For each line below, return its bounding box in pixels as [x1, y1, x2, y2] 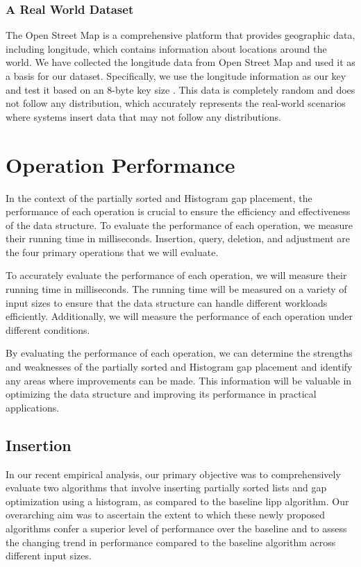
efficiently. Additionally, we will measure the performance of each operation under [6, 309, 353, 323]
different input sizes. [6, 548, 92, 563]
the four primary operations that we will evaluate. [6, 244, 219, 259]
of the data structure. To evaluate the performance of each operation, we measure [6, 217, 353, 232]
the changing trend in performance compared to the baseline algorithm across [6, 534, 336, 549]
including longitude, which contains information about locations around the [6, 41, 327, 56]
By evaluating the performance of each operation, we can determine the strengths [6, 346, 353, 360]
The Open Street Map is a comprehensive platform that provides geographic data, [6, 28, 355, 42]
